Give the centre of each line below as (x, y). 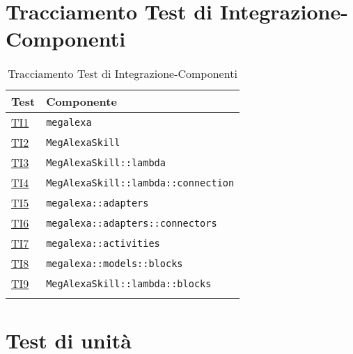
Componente (81, 102)
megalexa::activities (103, 243)
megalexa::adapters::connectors (132, 223)
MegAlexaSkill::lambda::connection (140, 183)
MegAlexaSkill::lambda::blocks (129, 283)
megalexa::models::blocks (115, 263)
